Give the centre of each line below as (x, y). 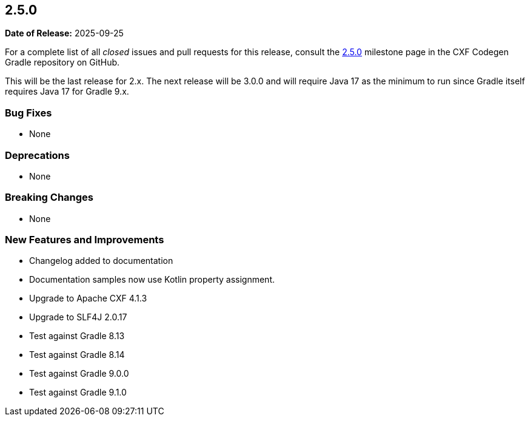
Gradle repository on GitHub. (62, 62)
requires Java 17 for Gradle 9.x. (67, 92)
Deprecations (37, 155)
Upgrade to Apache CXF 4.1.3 (88, 298)
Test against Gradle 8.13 (77, 336)
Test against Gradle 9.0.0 (79, 374)
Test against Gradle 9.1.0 (78, 392)
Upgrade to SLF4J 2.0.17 (78, 317)
